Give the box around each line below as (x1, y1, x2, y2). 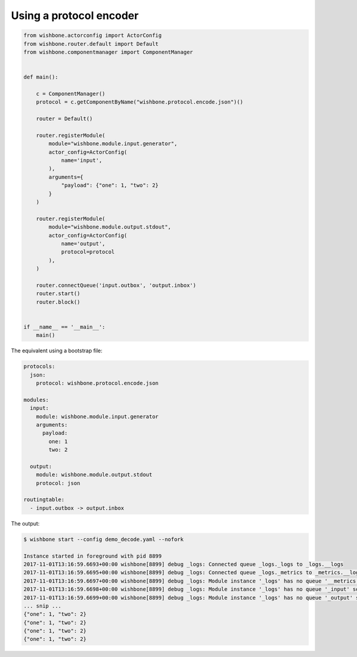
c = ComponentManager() (36, 90, 105, 97)
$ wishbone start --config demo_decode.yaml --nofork (23, 536, 184, 543)
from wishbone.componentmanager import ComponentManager (23, 48, 193, 55)
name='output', (61, 240, 105, 247)
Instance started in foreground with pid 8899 (23, 552, 162, 559)
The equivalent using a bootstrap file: (11, 347, 103, 354)
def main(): (23, 74, 59, 80)
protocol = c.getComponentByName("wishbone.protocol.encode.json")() (36, 99, 243, 105)
